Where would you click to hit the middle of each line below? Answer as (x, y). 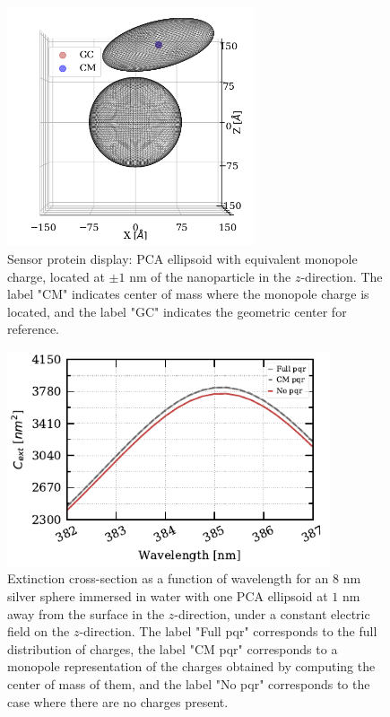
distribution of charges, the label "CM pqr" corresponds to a (173, 648)
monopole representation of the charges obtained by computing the (191, 666)
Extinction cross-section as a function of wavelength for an (168, 578)
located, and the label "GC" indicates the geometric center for (177, 311)
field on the (39, 631)
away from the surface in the (86, 613)
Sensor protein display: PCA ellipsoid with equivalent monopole (182, 258)
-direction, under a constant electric (272, 613)
